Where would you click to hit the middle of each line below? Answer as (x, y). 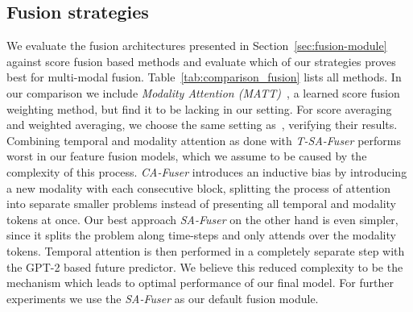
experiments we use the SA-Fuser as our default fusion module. (163, 298)
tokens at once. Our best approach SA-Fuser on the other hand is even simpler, (202, 219)
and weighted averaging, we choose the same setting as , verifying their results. (202, 125)
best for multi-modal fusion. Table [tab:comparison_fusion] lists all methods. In (204, 77)
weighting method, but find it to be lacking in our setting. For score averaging (199, 108)
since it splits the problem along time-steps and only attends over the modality (201, 235)
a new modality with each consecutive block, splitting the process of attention (199, 187)
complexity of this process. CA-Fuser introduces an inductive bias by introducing (207, 171)
